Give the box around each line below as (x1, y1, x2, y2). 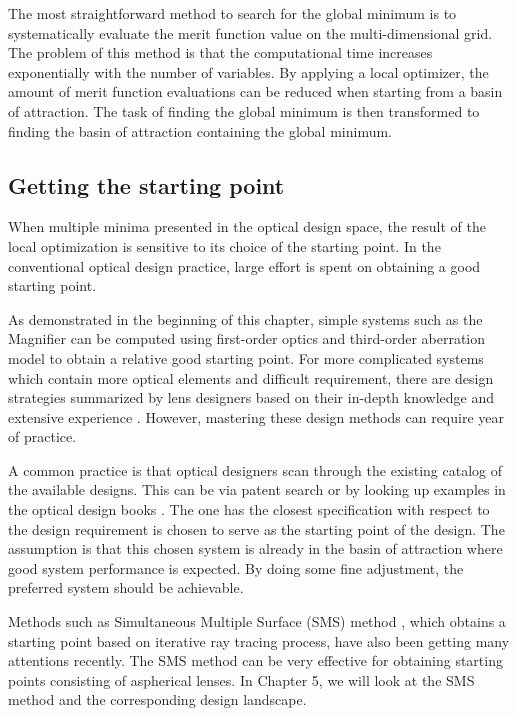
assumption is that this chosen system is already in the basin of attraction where (8, 538, 503, 559)
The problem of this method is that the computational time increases (8, 42, 433, 63)
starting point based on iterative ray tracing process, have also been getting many (8, 630, 510, 651)
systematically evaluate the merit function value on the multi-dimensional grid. (8, 22, 493, 43)
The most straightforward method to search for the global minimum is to (8, 3, 457, 23)
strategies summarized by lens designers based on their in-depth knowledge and (8, 387, 495, 408)
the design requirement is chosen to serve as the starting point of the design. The (8, 518, 505, 539)
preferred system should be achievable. (8, 577, 244, 598)
